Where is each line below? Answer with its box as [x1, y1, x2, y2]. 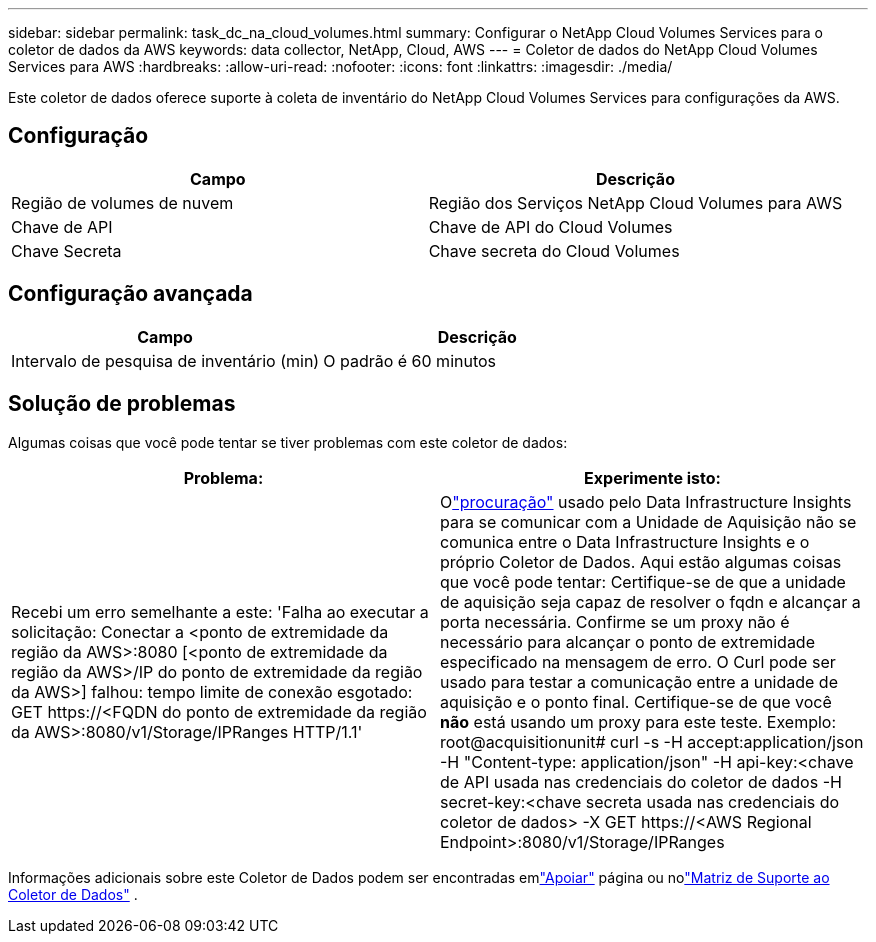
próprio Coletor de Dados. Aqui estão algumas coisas [440, 551, 842, 572]
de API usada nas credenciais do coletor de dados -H [440, 771, 842, 792]
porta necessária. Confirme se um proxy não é [440, 611, 790, 632]
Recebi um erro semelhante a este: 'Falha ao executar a [11, 601, 429, 622]
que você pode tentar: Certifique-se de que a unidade [440, 571, 846, 592]
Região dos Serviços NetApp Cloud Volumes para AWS [428, 192, 843, 213]
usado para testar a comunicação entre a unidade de [440, 671, 838, 692]
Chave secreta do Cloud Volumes [428, 240, 680, 261]
